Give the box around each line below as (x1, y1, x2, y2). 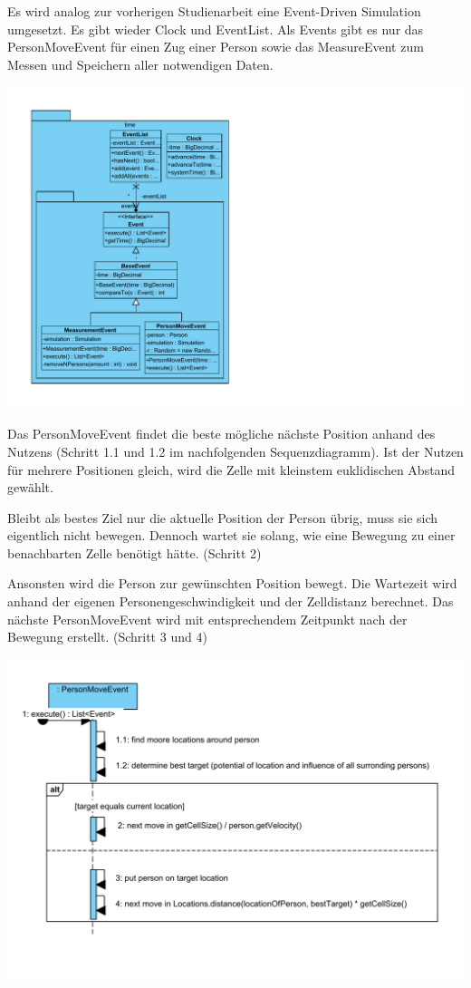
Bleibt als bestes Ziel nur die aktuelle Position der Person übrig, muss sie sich (7, 508, 438, 527)
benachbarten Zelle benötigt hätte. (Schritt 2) (7, 543, 262, 562)
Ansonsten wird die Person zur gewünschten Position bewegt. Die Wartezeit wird (7, 574, 457, 593)
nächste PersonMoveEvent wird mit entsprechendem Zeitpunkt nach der (7, 609, 408, 628)
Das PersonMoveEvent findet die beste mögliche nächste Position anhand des (7, 424, 436, 443)
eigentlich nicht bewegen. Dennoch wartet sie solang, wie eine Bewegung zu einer (7, 526, 456, 545)
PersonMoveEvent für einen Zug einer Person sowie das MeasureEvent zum (7, 37, 424, 56)
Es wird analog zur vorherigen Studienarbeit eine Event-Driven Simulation (7, 2, 421, 20)
